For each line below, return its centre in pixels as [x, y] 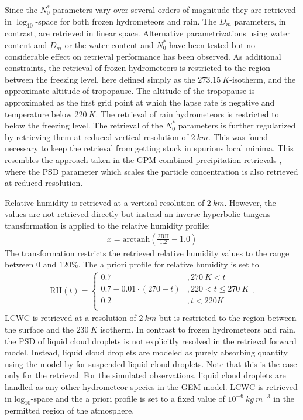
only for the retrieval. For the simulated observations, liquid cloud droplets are [145, 375]
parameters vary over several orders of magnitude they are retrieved [174, 9]
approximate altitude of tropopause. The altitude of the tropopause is [130, 91]
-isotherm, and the [263, 79]
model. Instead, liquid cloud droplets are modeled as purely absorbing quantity [146, 352]
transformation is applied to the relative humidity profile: [108, 225]
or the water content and [109, 44]
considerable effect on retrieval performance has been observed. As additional [143, 56]
